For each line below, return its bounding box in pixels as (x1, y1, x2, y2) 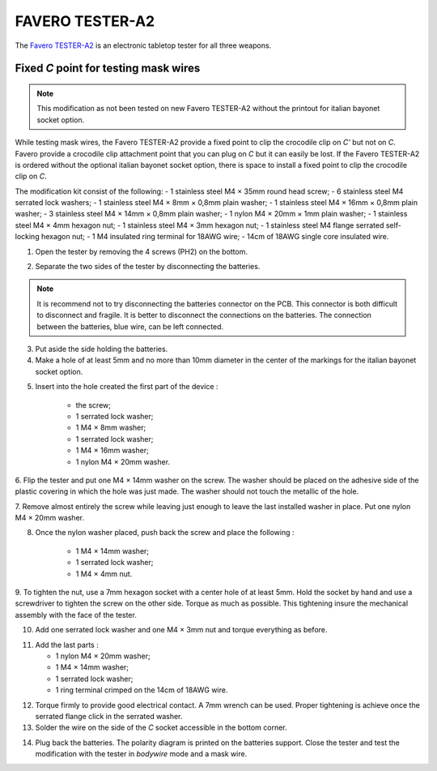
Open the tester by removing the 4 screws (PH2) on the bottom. (35, 246, 248, 256)
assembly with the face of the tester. (15, 610, 137, 619)
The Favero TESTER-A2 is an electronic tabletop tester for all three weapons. (15, 41, 272, 50)
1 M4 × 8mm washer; (75, 422, 146, 433)
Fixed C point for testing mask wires (15, 62, 201, 75)
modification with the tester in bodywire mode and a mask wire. (35, 749, 248, 759)
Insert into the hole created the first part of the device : (35, 382, 218, 392)
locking (15, 232, 40, 242)
